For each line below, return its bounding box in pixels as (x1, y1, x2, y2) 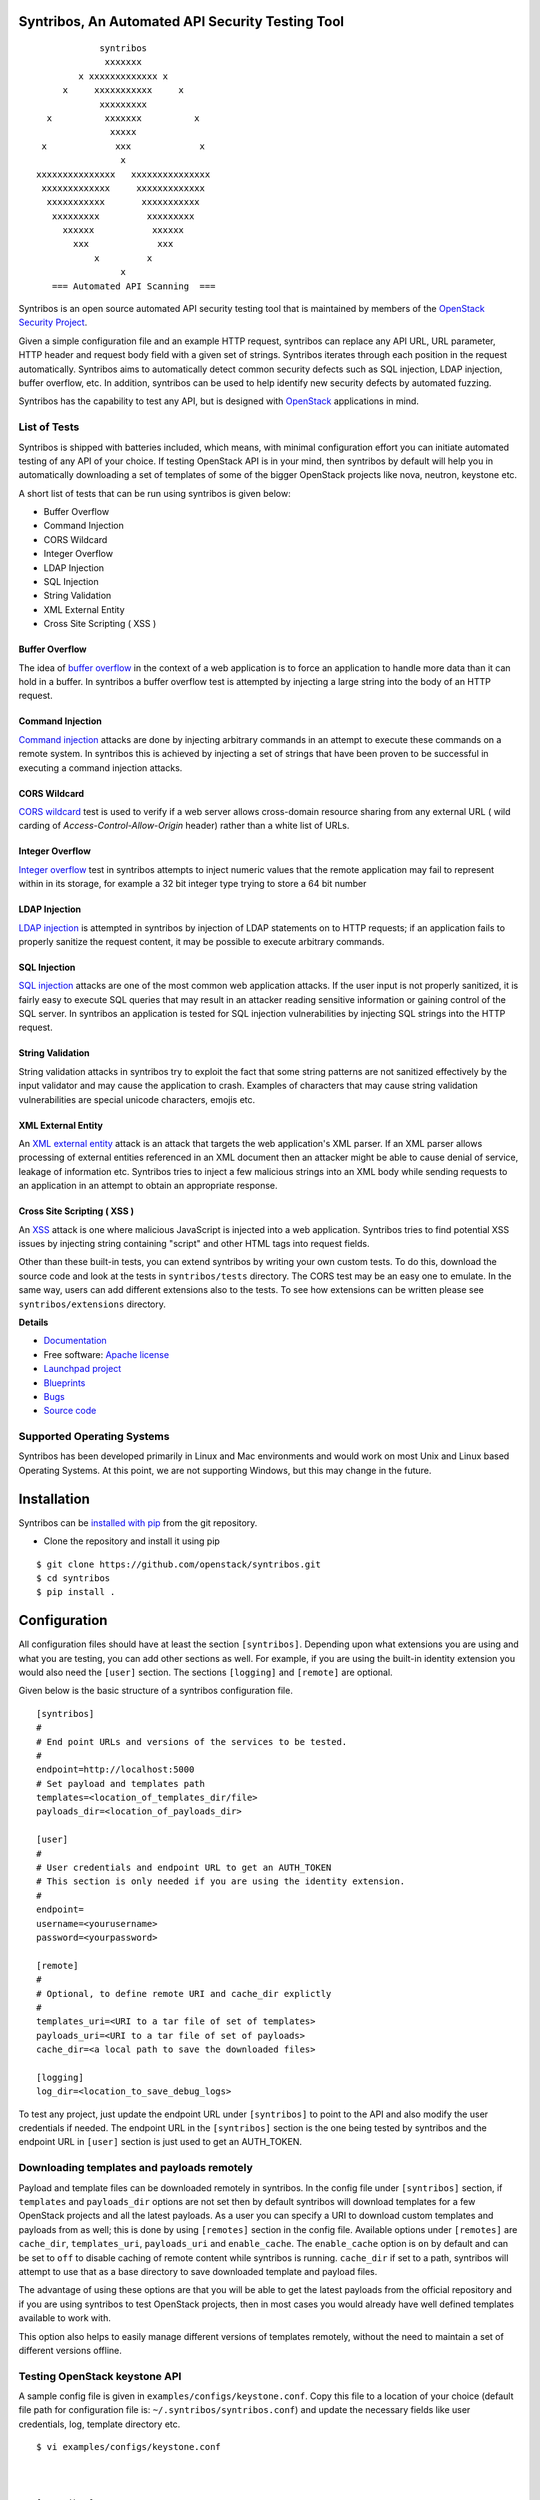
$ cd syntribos (36, 1572, 111, 1584)
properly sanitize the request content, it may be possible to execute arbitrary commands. (18, 935, 385, 947)
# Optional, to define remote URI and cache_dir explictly (36, 1988, 332, 1999)
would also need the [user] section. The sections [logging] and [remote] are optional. (18, 1666, 394, 1678)
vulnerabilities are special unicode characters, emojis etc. (18, 1093, 256, 1105)
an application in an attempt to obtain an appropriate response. (18, 1180, 279, 1192)
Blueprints (43, 1376, 86, 1389)
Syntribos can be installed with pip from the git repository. (18, 1516, 258, 1529)
